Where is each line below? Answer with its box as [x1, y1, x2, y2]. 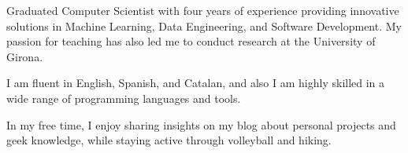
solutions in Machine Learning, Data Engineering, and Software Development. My [6, 17, 402, 34]
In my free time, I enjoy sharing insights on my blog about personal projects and [6, 116, 396, 133]
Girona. [6, 48, 43, 64]
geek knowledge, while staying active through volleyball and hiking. [6, 132, 332, 148]
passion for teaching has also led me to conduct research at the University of [6, 33, 376, 49]
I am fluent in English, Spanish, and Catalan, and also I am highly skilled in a [6, 75, 385, 91]
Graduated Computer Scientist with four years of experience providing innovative [6, 2, 399, 18]
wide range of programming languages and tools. [6, 89, 241, 106]
